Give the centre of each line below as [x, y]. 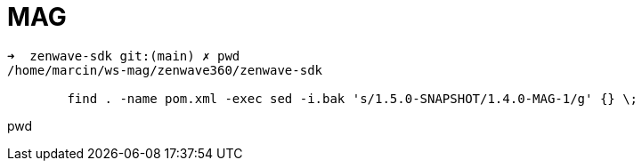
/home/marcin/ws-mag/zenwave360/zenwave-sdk [165, 70]
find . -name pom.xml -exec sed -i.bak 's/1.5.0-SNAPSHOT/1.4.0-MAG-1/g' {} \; [353, 98]
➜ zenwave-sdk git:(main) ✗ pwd [124, 56]
